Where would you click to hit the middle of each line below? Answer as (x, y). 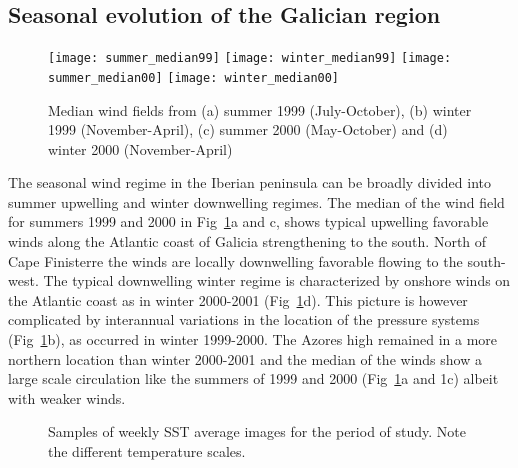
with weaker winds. (67, 397)
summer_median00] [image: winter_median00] (194, 77)
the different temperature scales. (147, 451)
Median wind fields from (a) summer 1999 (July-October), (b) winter (260, 109)
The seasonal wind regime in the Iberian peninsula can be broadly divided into (249, 182)
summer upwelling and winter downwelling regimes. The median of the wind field (256, 201)
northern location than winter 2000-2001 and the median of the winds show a (245, 358)
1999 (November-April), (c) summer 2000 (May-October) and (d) (248, 129)
